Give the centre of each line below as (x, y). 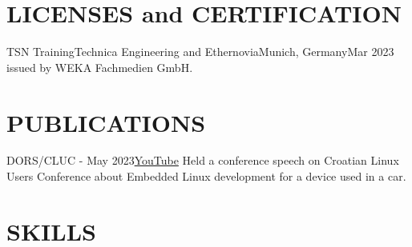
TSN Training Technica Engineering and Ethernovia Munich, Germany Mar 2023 (200, 52)
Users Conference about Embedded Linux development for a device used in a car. (206, 176)
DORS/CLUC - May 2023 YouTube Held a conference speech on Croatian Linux (203, 160)
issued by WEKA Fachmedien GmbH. (100, 67)
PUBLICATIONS (106, 122)
